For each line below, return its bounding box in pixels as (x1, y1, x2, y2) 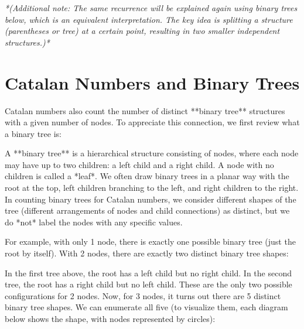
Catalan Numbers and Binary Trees (5, 70, 300, 94)
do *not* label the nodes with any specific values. (5, 215, 183, 228)
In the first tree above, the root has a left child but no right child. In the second (5, 266, 292, 279)
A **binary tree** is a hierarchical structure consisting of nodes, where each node (5, 147, 299, 159)
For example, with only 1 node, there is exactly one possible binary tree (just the (5, 235, 296, 248)
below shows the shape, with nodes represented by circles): (5, 313, 216, 324)
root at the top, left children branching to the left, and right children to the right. (5, 181, 299, 194)
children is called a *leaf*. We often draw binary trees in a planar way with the (5, 170, 289, 182)
